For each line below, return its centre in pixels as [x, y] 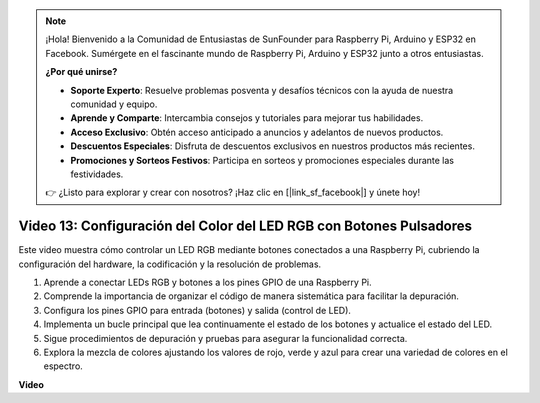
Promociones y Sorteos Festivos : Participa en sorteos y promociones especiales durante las [262, 160]
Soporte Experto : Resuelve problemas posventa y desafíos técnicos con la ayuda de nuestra [262, 90]
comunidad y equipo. [114, 104]
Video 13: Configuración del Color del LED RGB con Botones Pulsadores [245, 226]
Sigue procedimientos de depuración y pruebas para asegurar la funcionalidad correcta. [225, 338]
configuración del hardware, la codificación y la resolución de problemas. [170, 264]
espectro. [63, 366]
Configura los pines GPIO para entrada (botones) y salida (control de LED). [197, 310]
